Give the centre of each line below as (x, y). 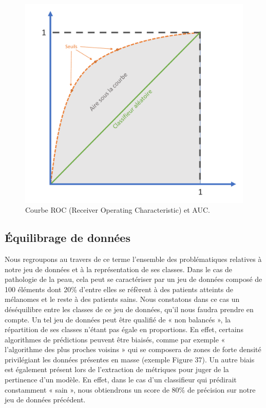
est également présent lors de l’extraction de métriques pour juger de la (117, 369)
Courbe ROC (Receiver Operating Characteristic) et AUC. (118, 210)
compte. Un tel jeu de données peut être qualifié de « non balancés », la (118, 319)
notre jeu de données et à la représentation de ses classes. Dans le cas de (119, 269)
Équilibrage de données (68, 238)
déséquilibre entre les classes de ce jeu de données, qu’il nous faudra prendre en (129, 309)
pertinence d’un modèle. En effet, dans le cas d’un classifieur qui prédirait (121, 380)
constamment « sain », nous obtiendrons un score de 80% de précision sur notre (130, 389)
